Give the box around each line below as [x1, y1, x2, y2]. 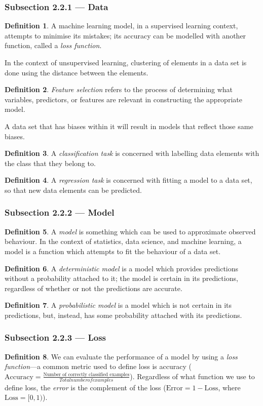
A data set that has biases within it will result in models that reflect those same [5, 120, 253, 131]
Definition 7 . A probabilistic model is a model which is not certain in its [5, 300, 232, 310]
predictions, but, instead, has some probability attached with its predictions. [5, 309, 242, 320]
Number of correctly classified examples [43, 372, 130, 377]
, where [218, 382, 241, 392]
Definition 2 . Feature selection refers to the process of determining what [5, 84, 233, 95]
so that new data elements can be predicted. [5, 184, 142, 195]
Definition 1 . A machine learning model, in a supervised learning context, [5, 20, 238, 31]
